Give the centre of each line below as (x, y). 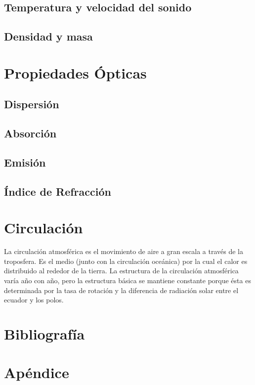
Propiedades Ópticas (75, 72)
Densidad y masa (48, 36)
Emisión (25, 162)
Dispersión (32, 104)
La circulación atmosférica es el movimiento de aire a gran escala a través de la (124, 251)
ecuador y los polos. (34, 300)
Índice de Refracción (58, 191)
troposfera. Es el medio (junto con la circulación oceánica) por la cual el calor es (126, 261)
